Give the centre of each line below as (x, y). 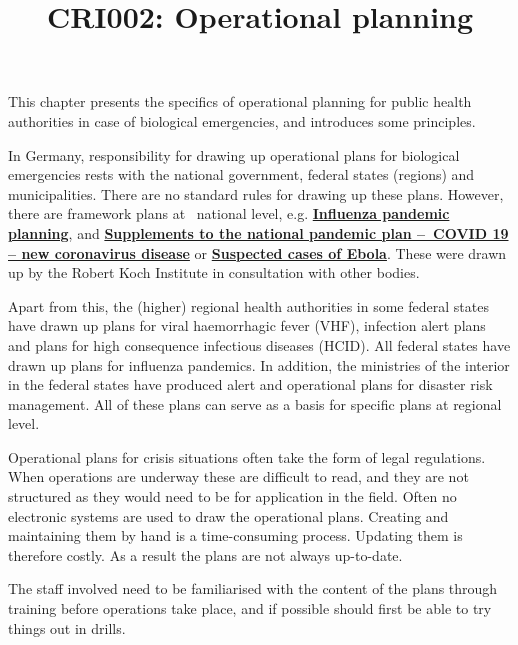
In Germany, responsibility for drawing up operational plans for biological (234, 154)
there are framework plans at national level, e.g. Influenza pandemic (229, 213)
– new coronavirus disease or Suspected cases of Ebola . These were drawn (257, 252)
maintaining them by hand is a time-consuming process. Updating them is (235, 535)
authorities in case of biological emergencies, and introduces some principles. (242, 120)
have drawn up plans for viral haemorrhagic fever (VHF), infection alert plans (247, 325)
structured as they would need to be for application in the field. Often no (232, 496)
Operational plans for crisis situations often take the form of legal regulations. (247, 456)
